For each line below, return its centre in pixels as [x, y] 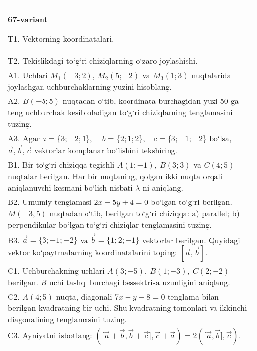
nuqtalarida [211, 75]
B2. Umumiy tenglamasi [50, 201]
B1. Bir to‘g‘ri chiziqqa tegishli [61, 164]
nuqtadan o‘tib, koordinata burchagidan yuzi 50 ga [151, 101]
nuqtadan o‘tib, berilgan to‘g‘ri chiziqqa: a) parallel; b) [145, 213]
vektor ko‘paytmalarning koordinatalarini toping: [93, 252]
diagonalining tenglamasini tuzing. [67, 319]
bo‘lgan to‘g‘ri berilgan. [192, 201]
